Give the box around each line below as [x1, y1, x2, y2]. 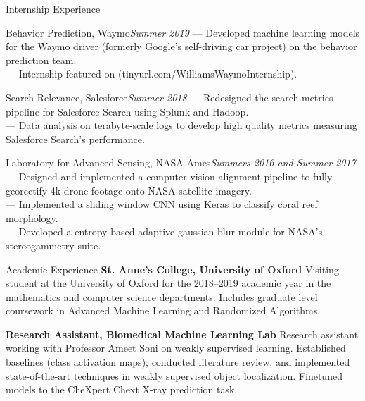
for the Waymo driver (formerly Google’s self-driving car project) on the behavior [6, 39, 357, 54]
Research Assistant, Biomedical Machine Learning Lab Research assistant [6, 326, 359, 341]
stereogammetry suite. [6, 237, 101, 252]
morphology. [6, 210, 58, 225]
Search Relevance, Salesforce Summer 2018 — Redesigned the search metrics [6, 90, 333, 104]
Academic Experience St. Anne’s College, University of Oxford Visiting [6, 261, 339, 276]
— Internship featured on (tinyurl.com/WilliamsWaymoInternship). [6, 66, 297, 81]
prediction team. [6, 52, 77, 67]
